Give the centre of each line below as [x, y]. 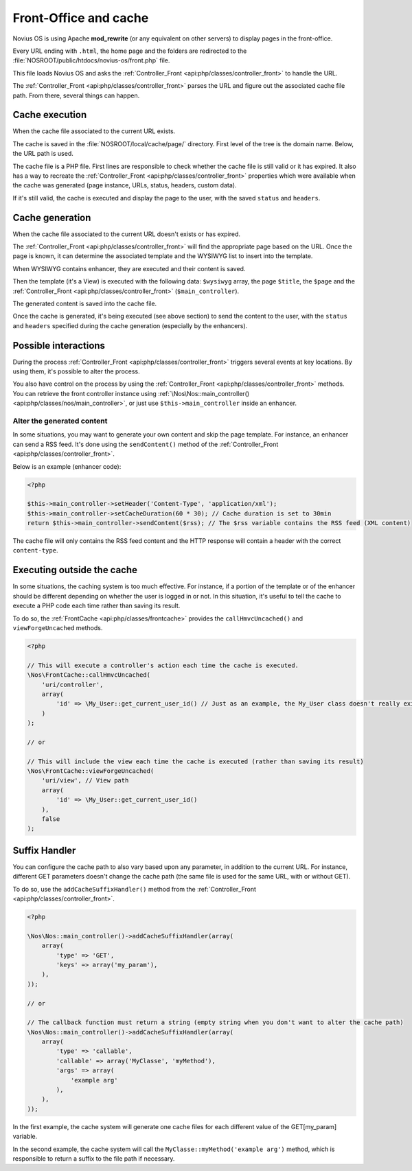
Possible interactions [59, 346]
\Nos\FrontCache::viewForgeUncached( [91, 771]
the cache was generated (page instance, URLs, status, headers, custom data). [125, 185]
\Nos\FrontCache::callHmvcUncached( [89, 675]
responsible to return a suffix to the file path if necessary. [94, 1158]
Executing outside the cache [75, 570]
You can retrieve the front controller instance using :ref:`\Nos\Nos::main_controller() [131, 393]
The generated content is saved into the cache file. [85, 303]
